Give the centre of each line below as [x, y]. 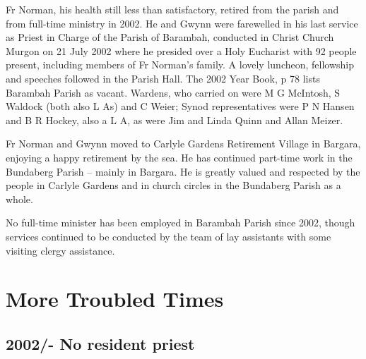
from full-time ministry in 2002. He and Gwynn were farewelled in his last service [182, 23]
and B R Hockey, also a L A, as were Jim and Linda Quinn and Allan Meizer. [175, 120]
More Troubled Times [115, 299]
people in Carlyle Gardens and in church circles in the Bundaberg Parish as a [173, 185]
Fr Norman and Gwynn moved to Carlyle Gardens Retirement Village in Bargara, [183, 144]
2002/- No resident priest [100, 343]
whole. [19, 199]
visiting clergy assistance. [60, 250]
